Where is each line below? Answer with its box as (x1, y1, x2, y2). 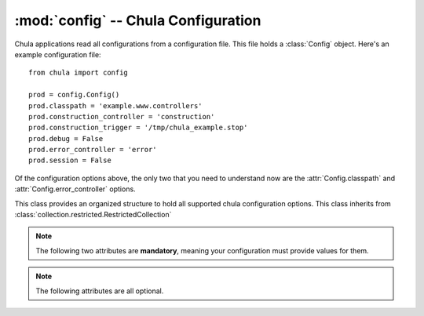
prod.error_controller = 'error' (28, 145, 157, 154)
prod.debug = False (28, 134, 104, 143)
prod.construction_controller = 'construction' (28, 112, 215, 121)
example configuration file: (14, 49, 101, 59)
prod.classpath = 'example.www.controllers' (28, 101, 203, 110)
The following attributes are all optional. (35, 286, 164, 296)
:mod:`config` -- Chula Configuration (14, 12, 261, 29)
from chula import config (28, 68, 129, 78)
